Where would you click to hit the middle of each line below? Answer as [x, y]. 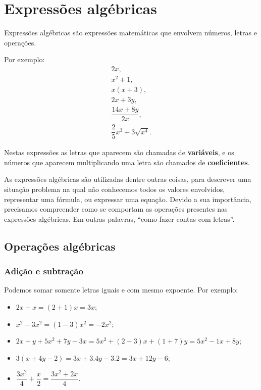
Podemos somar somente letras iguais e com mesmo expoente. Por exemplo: [121, 290]
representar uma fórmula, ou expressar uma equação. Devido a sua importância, [128, 199]
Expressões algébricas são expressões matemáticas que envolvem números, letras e [130, 33]
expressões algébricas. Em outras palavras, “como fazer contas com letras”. [119, 218]
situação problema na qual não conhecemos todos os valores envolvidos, [115, 189]
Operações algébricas [60, 246]
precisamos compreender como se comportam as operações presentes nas [116, 209]
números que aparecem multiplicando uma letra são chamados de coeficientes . [127, 162]
